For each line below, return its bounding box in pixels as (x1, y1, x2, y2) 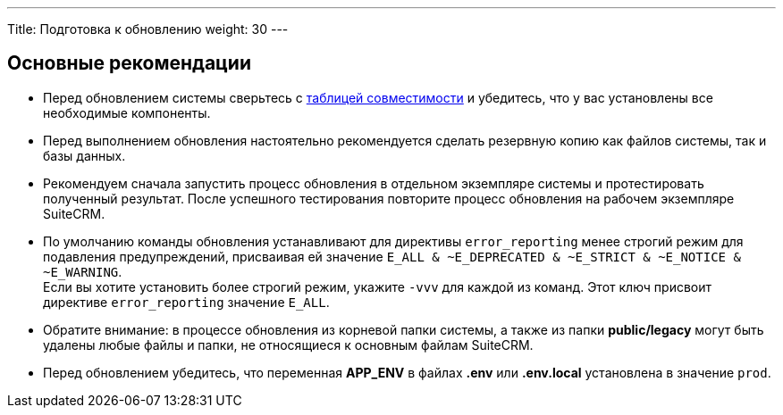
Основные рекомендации (7, 52, 252, 75)
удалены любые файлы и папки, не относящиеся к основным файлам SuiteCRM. (43, 336, 534, 353)
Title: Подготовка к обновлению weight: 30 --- (7, 21, 289, 37)
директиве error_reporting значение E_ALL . (43, 294, 330, 310)
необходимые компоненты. (43, 104, 211, 120)
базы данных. (43, 147, 126, 163)
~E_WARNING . (43, 263, 122, 279)
